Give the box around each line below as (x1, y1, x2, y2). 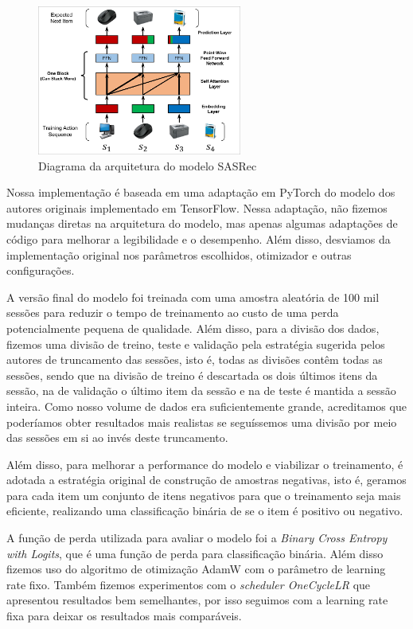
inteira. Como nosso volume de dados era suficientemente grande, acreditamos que (6, 397, 407, 414)
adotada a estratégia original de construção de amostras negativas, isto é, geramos (6, 471, 407, 488)
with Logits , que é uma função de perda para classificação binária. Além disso (6, 545, 384, 561)
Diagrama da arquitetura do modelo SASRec (38, 157, 257, 174)
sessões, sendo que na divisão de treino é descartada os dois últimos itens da (6, 366, 378, 383)
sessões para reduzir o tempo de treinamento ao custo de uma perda (6, 304, 339, 321)
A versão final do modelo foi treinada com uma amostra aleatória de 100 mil (6, 288, 380, 305)
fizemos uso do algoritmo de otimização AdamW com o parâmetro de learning (6, 561, 386, 577)
